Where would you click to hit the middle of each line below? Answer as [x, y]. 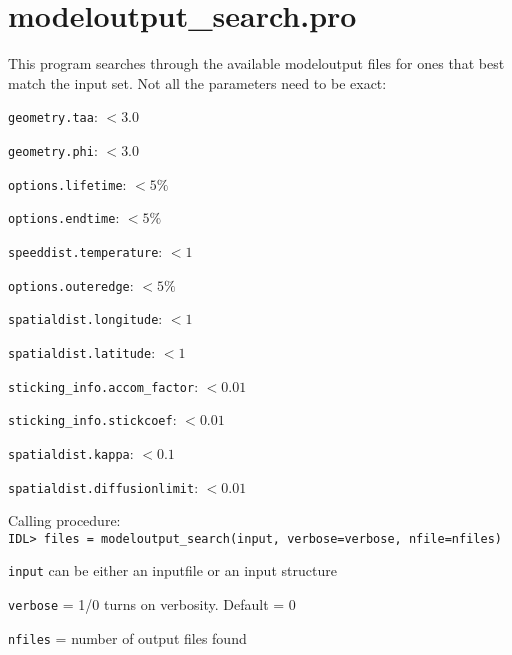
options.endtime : [64, 217]
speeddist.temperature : [85, 250]
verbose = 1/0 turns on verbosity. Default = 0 [152, 604]
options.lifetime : [67, 183]
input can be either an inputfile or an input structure [172, 570]
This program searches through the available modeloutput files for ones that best [256, 63]
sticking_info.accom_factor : [103, 385]
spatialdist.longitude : [85, 318]
